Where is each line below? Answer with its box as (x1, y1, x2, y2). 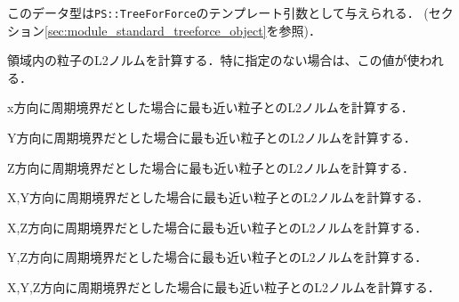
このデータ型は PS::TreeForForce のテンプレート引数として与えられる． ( (7, 4, 429, 21)
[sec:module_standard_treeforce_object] (44, 20, 267, 39)
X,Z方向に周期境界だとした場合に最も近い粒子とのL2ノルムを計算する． (7, 217, 428, 236)
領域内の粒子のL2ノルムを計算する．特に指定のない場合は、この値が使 (7, 51, 420, 69)
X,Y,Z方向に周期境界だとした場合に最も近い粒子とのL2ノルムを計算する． (7, 278, 440, 296)
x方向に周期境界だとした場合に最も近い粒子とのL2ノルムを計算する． (7, 98, 414, 117)
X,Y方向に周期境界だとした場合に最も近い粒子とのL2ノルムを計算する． (7, 188, 430, 207)
